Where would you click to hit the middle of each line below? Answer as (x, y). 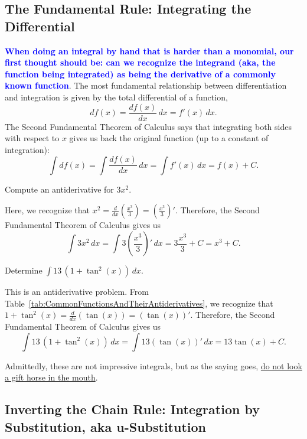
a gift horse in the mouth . (51, 377)
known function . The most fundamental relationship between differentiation (146, 85)
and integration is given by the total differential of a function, (116, 97)
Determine (24, 270)
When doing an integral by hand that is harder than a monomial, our (149, 51)
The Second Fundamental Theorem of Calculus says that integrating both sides (148, 126)
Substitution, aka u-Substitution (105, 426)
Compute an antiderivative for (59, 189)
